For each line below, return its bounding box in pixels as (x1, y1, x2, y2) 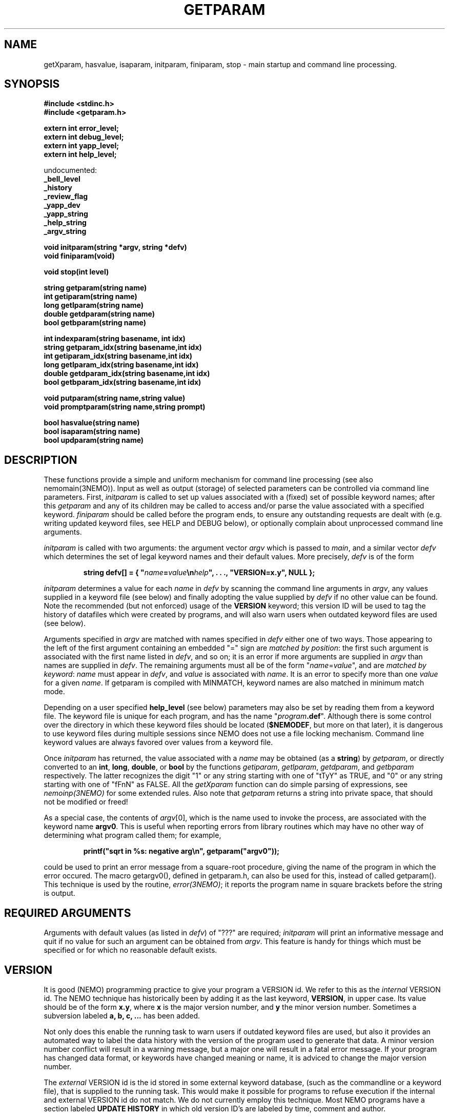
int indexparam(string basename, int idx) (44, 334, 186, 343)
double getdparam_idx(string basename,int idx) (44, 369, 210, 378)
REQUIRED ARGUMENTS (4, 906, 131, 919)
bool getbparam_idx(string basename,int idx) (44, 378, 201, 387)
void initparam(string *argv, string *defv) (44, 243, 187, 252)
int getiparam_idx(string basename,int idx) (44, 351, 193, 361)
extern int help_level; (44, 150, 117, 159)
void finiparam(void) (44, 251, 115, 261)
